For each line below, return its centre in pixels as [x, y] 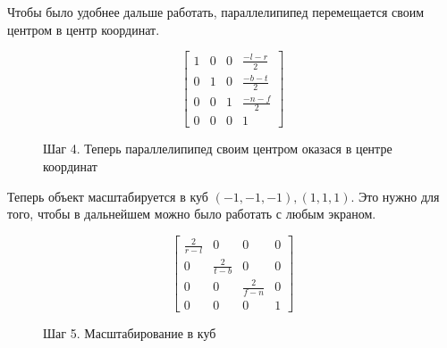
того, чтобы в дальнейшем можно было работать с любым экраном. [192, 214]
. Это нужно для [395, 196]
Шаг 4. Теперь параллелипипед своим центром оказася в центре [218, 149]
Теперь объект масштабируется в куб [108, 196]
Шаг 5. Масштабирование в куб [130, 332]
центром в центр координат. [84, 29]
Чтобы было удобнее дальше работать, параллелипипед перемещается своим [216, 12]
